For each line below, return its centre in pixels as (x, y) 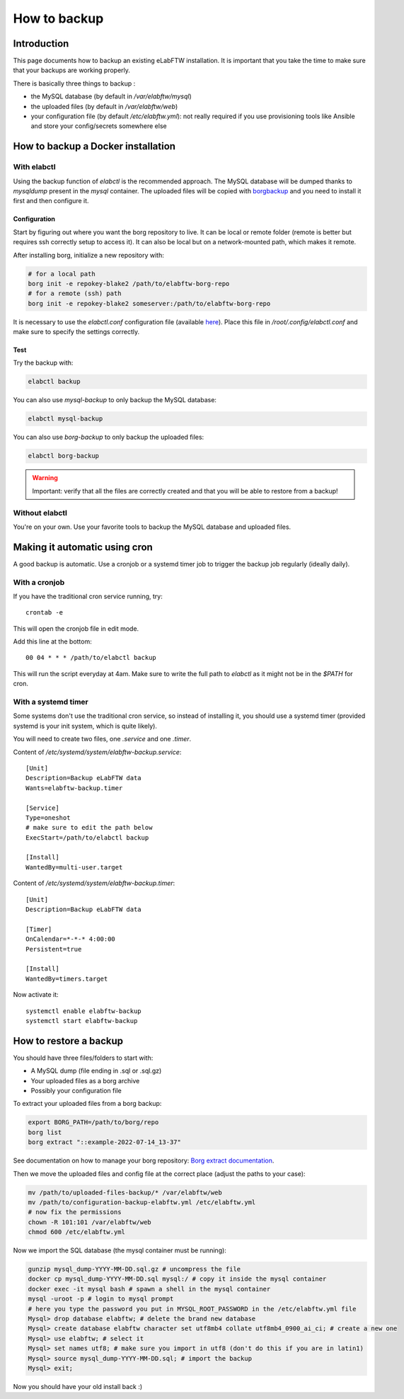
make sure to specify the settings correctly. (76, 332)
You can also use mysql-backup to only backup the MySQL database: (115, 400)
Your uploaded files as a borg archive (85, 1080)
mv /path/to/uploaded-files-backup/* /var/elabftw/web (125, 1192)
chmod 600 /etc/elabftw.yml (76, 1232)
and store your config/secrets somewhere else (99, 126)
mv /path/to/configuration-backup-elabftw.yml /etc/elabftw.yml (142, 1202)
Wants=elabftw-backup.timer (74, 788)
